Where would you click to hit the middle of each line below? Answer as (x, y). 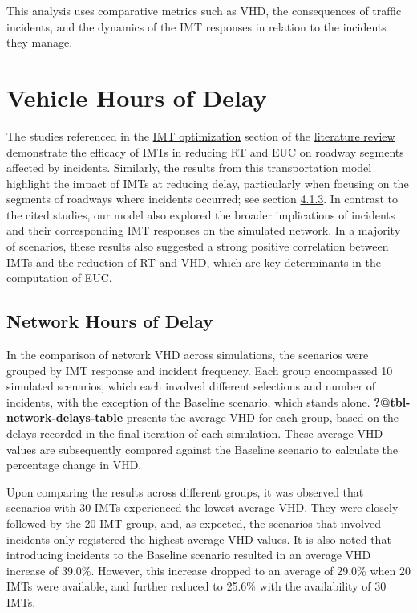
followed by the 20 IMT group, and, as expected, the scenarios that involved (194, 523)
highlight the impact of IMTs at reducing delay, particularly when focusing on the (208, 183)
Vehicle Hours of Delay (137, 97)
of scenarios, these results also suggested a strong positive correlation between (198, 246)
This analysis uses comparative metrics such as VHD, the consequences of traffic (204, 10)
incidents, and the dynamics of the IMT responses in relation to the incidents (196, 26)
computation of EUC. (59, 278)
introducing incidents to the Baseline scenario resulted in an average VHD (189, 555)
